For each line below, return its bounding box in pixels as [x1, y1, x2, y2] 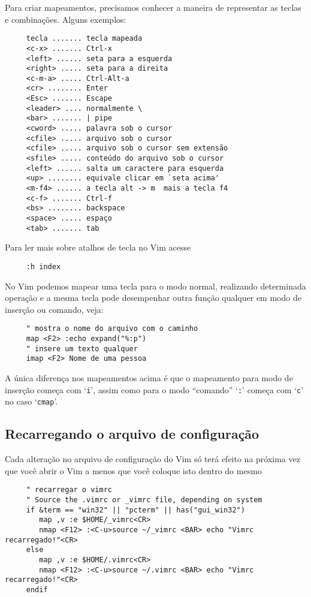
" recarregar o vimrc [26, 486, 112, 495]
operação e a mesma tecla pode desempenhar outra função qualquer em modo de [5, 291, 301, 304]
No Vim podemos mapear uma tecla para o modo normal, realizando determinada [5, 279, 306, 292]
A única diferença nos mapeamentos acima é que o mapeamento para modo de [5, 371, 293, 384]
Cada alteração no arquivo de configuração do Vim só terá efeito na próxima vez [5, 453, 300, 465]
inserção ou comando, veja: [5, 303, 104, 315]
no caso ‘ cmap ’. [5, 395, 58, 408]
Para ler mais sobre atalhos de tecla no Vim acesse [5, 241, 191, 254]
